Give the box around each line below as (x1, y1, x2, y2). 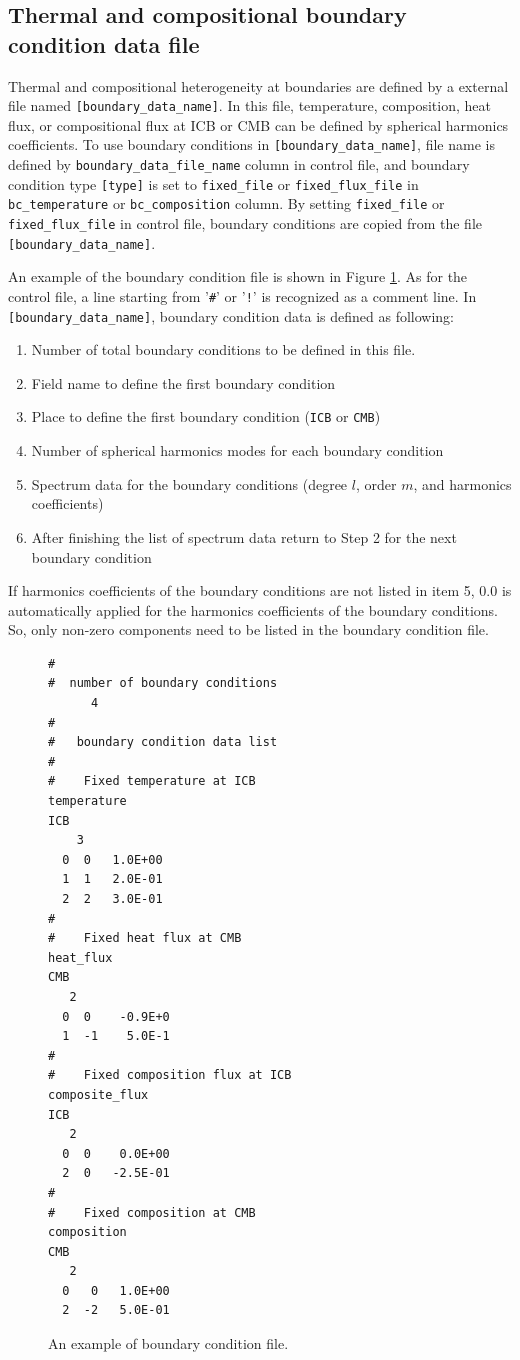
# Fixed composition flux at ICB (48, 1068, 292, 1083)
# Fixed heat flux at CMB (48, 931, 242, 946)
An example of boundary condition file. (48, 1333, 289, 1354)
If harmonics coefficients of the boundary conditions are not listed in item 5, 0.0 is (8, 580, 512, 601)
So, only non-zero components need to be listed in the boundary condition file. (8, 619, 489, 640)
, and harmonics (413, 473, 512, 494)
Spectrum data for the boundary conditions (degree (31, 473, 348, 494)
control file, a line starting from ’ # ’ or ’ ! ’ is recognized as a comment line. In (8, 285, 477, 306)
